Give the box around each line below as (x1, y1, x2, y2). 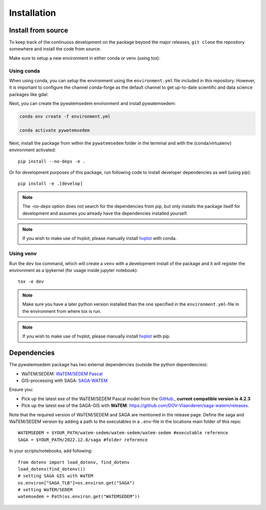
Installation (9, 7, 56, 18)
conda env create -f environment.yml (19, 114, 111, 119)
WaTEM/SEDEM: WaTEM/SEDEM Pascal (21, 371, 103, 376)
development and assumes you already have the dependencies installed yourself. (22, 210, 188, 216)
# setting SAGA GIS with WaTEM (18, 473, 94, 479)
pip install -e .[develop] (18, 181, 83, 187)
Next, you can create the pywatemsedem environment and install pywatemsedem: (9, 101, 176, 106)
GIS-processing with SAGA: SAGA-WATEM (21, 377, 108, 383)
